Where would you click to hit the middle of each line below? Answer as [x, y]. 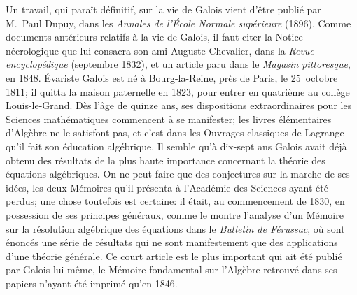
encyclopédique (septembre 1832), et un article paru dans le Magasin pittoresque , [178, 64]
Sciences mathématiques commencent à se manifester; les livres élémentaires [169, 118]
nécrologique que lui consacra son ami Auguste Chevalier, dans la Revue [160, 50]
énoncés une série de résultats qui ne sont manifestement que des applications [172, 242]
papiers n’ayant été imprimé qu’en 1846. [92, 283]
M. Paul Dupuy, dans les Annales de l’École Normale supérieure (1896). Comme [178, 23]
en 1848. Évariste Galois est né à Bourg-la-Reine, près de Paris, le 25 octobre [172, 77]
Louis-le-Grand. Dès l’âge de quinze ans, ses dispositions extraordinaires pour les [179, 105]
